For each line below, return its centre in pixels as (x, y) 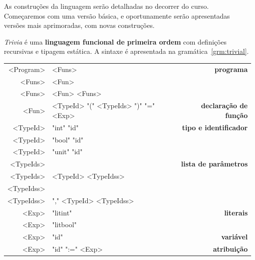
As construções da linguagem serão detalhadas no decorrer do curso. (106, 6)
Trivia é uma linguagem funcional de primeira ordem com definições (115, 41)
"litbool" (64, 225)
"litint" (62, 212)
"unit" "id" (67, 152)
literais (236, 212)
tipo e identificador (215, 127)
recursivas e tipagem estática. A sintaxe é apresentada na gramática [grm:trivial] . (127, 51)
